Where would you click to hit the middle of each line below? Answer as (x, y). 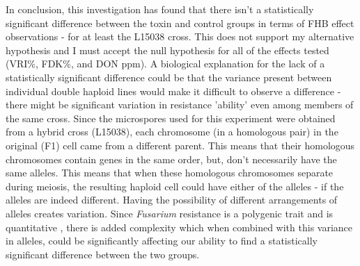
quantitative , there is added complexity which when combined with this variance (179, 227)
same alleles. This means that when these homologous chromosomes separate (170, 173)
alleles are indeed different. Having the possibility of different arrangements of (172, 200)
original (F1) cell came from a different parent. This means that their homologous (180, 145)
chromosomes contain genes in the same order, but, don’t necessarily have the (171, 159)
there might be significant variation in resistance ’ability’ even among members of (180, 105)
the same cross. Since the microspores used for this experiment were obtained (171, 118)
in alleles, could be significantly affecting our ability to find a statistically (162, 241)
